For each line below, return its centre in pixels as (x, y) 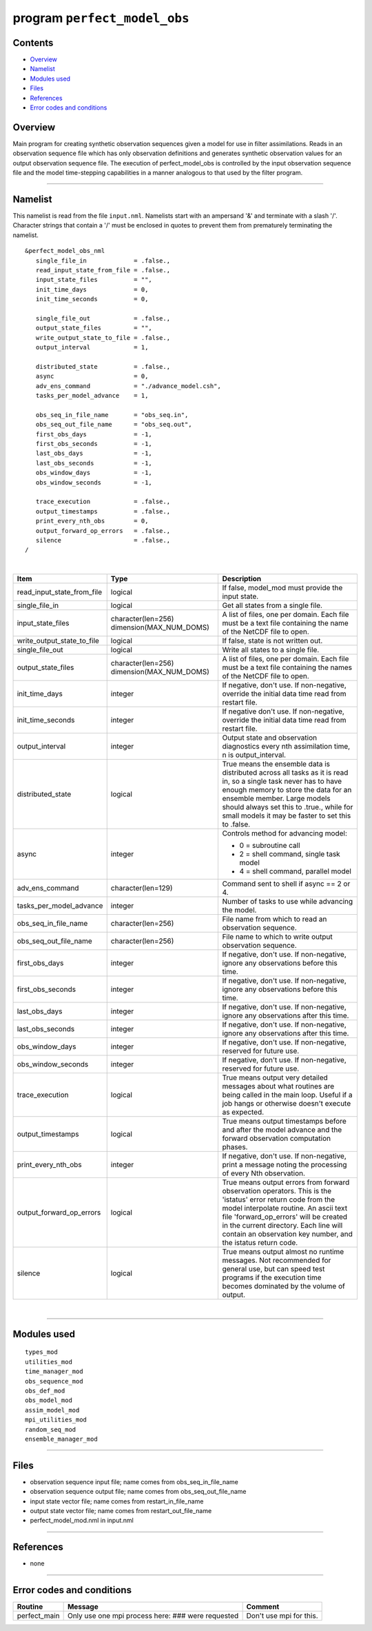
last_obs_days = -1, (94, 454)
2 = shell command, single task (290, 854)
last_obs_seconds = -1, (94, 463)
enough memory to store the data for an (287, 790)
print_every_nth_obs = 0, (92, 521)
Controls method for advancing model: (285, 833)
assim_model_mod (52, 1410)
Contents (33, 42)
